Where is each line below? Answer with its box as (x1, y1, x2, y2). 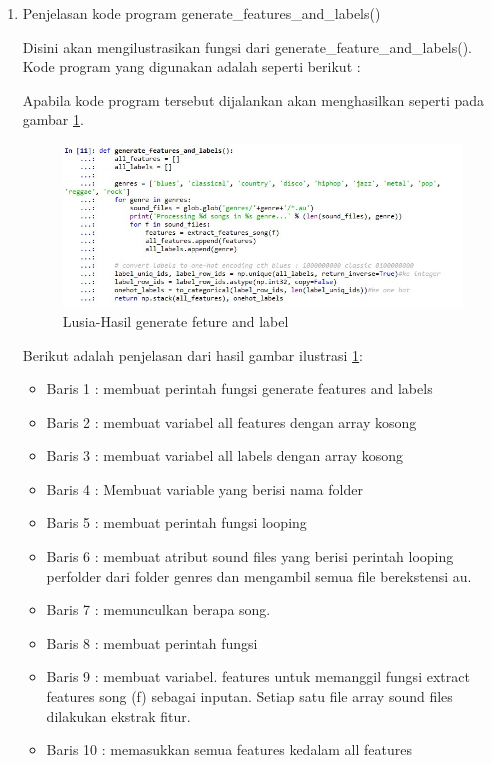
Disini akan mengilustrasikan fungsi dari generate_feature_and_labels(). (22, 36, 472, 57)
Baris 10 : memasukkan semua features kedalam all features (46, 739, 413, 760)
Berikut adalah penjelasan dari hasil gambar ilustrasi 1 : (22, 344, 364, 365)
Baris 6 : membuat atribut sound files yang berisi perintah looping (46, 546, 454, 567)
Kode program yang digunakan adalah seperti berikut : (22, 56, 361, 77)
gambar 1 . (22, 109, 84, 130)
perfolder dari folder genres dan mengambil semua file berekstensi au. (46, 565, 472, 586)
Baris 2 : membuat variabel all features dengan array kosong (46, 411, 417, 432)
